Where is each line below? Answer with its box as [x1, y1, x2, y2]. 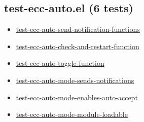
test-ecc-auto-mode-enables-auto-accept [16, 92, 138, 102]
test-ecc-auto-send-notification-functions [16, 24, 140, 34]
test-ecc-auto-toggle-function [16, 58, 104, 68]
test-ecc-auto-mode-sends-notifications [16, 74, 134, 85]
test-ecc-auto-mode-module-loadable [16, 109, 128, 119]
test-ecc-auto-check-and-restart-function [16, 40, 139, 51]
